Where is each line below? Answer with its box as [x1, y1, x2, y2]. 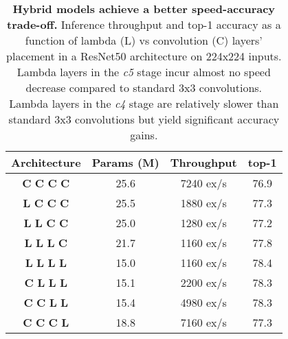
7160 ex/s [180, 314, 227, 330]
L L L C [24, 235, 68, 250]
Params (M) [91, 154, 159, 170]
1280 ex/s [180, 215, 227, 231]
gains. [130, 127, 158, 143]
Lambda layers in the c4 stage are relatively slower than [9, 95, 279, 111]
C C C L [23, 314, 69, 330]
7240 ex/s [180, 175, 227, 191]
